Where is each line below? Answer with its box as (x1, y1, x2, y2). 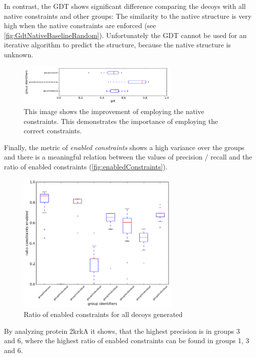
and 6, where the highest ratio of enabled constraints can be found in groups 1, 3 (4, 335, 249, 346)
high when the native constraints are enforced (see (4, 20, 156, 31)
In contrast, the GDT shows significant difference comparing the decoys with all (4, 1, 246, 11)
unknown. (4, 49, 34, 59)
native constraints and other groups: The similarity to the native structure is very (4, 10, 252, 21)
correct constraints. (24, 125, 82, 136)
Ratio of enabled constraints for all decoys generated (24, 309, 183, 319)
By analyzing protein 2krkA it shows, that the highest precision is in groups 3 (4, 325, 240, 336)
